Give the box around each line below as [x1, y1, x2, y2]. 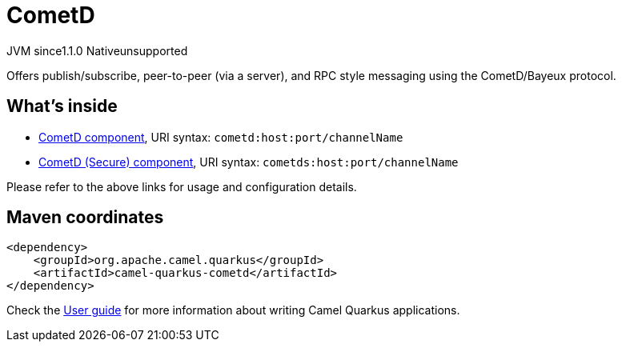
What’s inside [6, 96, 118, 117]
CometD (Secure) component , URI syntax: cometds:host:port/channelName [38, 154, 459, 169]
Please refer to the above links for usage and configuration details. [6, 179, 357, 194]
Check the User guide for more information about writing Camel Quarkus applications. [6, 303, 460, 318]
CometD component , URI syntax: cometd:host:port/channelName [38, 130, 403, 144]
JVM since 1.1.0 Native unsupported [6, 43, 188, 58]
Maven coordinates [6, 207, 164, 228]
